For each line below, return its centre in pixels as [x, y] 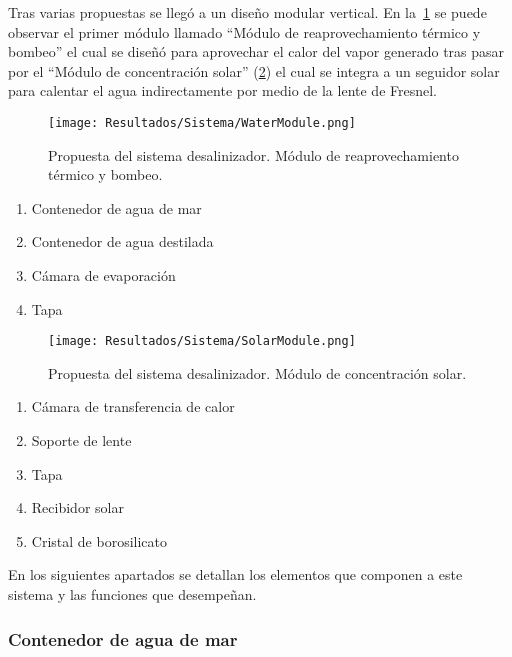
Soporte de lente [81, 440]
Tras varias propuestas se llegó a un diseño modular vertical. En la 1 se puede [247, 12]
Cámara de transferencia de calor [133, 406]
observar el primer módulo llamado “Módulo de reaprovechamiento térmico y [244, 31]
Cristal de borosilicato [99, 540]
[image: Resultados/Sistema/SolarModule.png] [202, 341]
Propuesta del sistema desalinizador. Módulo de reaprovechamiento [253, 154]
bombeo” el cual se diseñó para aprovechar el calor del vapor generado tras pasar [256, 51]
